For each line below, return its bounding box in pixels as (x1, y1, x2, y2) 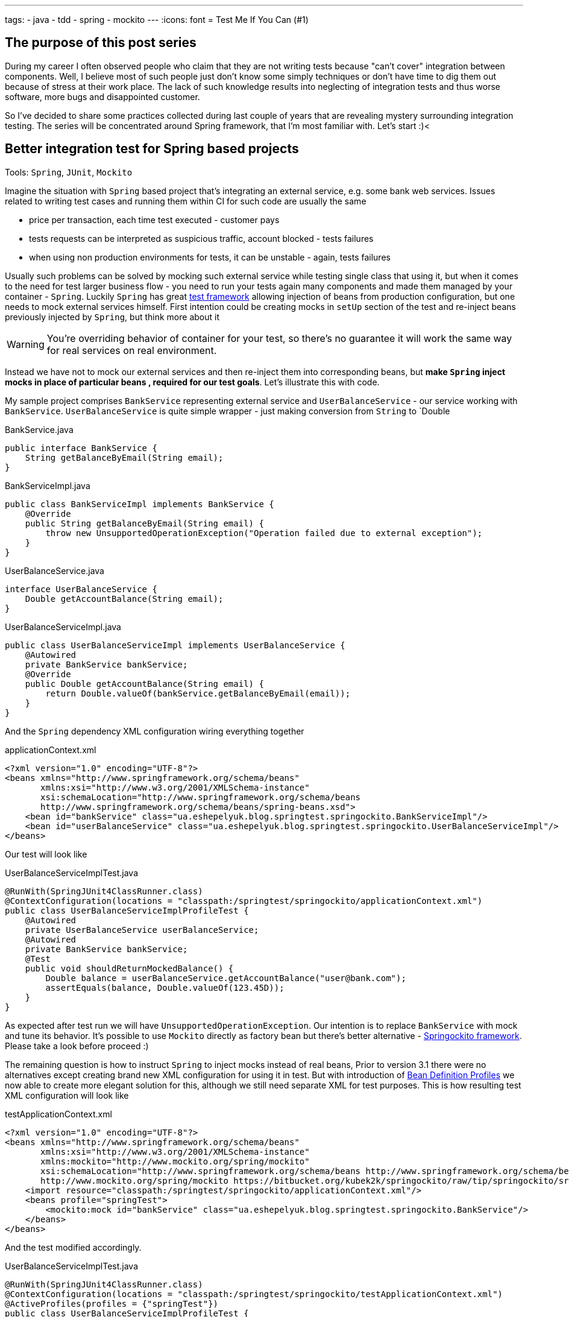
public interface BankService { (5, 443, 157, 453)
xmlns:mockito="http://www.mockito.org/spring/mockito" (40, 1156, 310, 1166)
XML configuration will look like (5, 1090, 129, 1101)
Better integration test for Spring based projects (5, 141, 299, 157)
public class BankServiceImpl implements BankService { (5, 499, 274, 509)
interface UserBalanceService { (5, 584, 157, 594)
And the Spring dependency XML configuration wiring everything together (5, 725, 304, 736)
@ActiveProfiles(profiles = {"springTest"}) (5, 1298, 219, 1309)
